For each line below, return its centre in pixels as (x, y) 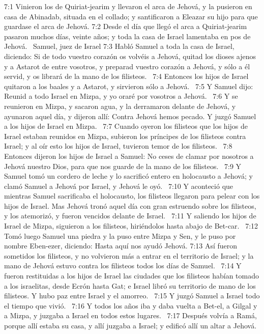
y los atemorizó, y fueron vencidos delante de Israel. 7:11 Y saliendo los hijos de (130, 216)
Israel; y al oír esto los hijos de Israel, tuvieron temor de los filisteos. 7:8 (118, 146)
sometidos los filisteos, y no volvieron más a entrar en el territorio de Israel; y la (129, 255)
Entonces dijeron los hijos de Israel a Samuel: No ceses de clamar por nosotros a (129, 156)
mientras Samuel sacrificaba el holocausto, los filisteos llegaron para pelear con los (132, 196)
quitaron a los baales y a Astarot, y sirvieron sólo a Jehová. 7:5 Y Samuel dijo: (129, 86)
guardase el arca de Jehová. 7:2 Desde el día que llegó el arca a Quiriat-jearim (126, 26)
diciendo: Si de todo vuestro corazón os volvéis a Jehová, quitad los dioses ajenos (130, 56)
